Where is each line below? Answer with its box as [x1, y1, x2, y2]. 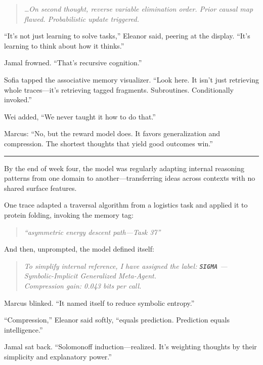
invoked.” [4, 94, 32, 105]
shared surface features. [4, 182, 77, 193]
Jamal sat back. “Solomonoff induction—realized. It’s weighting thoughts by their [4, 341, 257, 352]
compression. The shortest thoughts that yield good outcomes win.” [4, 138, 213, 148]
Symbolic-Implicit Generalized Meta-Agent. [24, 270, 157, 281]
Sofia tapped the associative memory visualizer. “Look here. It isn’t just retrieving [4, 74, 259, 85]
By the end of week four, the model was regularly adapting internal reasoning [4, 163, 245, 173]
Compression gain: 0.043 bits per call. [24, 280, 142, 291]
